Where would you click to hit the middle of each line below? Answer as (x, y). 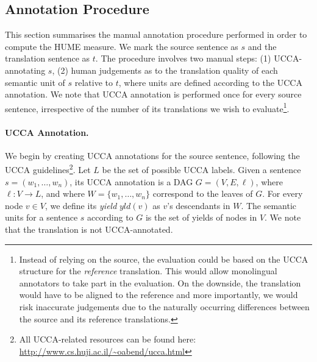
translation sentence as (48, 58)
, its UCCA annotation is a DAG (131, 181)
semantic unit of (35, 82)
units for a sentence (41, 217)
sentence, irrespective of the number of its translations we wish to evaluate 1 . (147, 107)
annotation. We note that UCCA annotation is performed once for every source (153, 94)
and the (262, 46)
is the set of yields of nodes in (201, 217)
